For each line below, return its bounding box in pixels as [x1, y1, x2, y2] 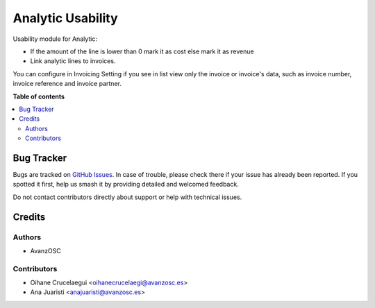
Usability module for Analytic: [12, 35, 97, 43]
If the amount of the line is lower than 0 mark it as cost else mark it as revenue [30, 47, 254, 55]
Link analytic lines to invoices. [30, 57, 116, 65]
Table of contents [12, 92, 65, 101]
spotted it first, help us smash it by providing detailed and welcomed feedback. [12, 180, 239, 189]
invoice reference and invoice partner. [12, 80, 122, 88]
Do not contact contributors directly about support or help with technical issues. [12, 193, 242, 201]
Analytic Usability [12, 10, 118, 26]
